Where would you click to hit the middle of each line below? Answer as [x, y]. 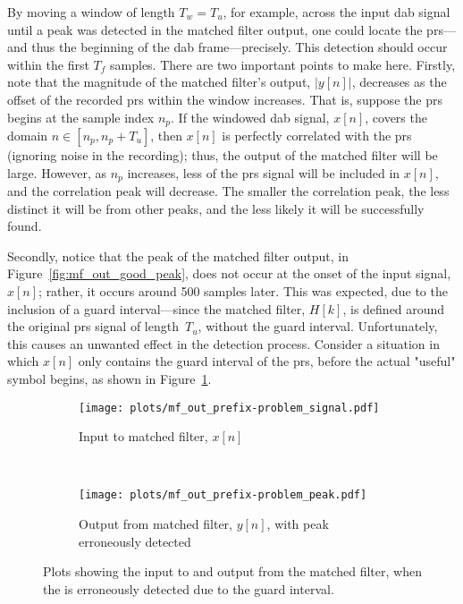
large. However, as [57, 172]
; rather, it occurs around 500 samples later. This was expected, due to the [243, 291]
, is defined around [394, 308]
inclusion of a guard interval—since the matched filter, [156, 308]
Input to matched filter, [143, 436]
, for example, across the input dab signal [337, 12]
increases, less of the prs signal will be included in [264, 172]
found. [25, 226]
